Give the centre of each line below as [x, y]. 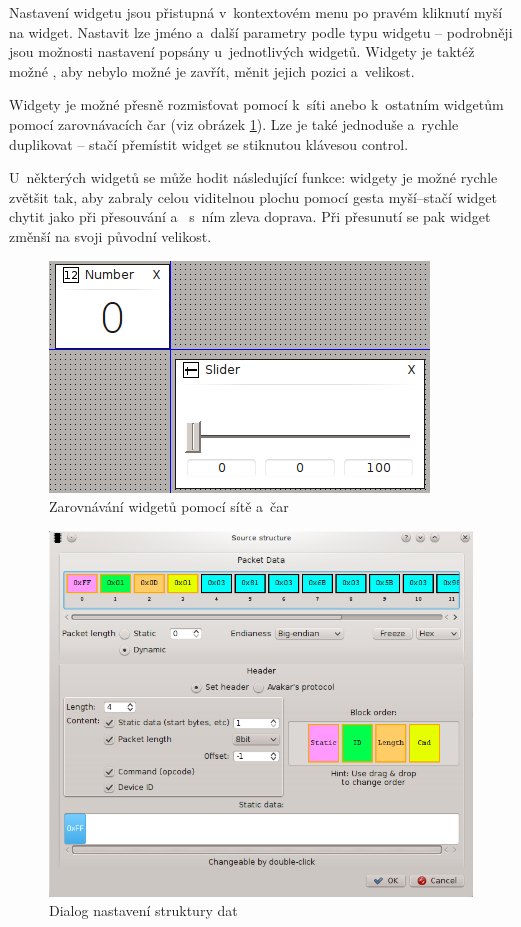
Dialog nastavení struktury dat [143, 910]
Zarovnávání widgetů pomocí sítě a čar [169, 506]
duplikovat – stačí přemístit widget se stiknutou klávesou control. [209, 143]
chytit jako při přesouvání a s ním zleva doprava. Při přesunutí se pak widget [250, 216]
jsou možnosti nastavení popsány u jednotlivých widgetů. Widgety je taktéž [242, 51]
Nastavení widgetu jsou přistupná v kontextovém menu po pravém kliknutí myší [256, 12]
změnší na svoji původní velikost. [110, 235]
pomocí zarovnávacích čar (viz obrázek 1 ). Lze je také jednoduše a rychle [234, 123]
